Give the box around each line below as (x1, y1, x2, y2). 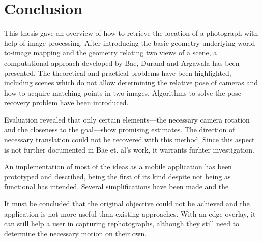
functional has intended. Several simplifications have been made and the (4, 181, 229, 192)
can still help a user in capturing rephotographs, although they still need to (4, 218, 240, 229)
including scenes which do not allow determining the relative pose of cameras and (4, 77, 258, 88)
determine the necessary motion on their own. (4, 228, 147, 238)
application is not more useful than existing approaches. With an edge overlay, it (4, 208, 256, 219)
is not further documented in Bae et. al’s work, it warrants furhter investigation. (4, 144, 254, 155)
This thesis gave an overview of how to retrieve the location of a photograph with (4, 27, 258, 38)
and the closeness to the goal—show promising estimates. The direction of (4, 124, 235, 135)
